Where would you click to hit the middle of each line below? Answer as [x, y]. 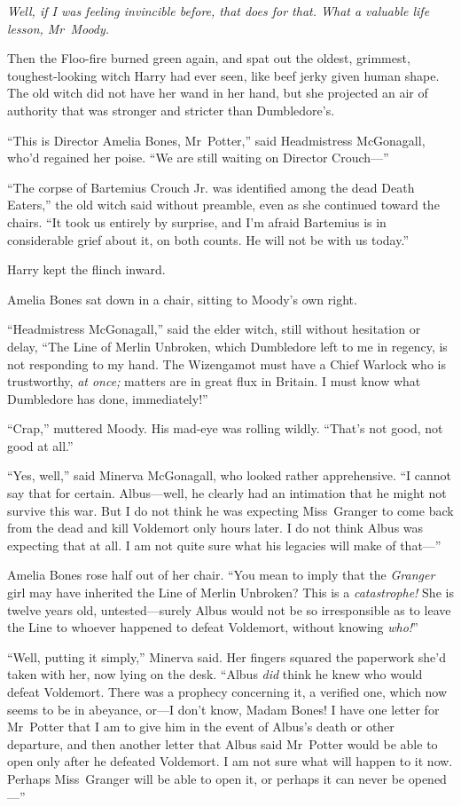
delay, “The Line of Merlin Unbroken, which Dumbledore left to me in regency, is [227, 346]
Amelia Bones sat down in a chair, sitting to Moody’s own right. [182, 299]
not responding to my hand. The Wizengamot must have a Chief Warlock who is [227, 363]
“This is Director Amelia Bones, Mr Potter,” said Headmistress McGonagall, [216, 140]
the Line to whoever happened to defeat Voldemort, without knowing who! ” [213, 627]
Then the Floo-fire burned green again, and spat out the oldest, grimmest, [209, 58]
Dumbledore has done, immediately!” [108, 398]
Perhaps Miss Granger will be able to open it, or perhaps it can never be [206, 778]
